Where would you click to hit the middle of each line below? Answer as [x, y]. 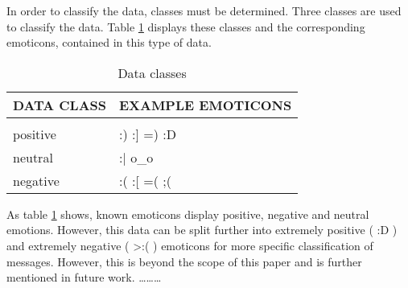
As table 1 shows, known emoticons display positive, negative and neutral [188, 214]
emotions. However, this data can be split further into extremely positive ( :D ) [202, 230]
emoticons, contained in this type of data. [109, 42]
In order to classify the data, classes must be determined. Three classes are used [204, 10]
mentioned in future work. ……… [84, 277]
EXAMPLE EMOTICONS [205, 105]
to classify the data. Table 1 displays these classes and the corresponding [186, 26]
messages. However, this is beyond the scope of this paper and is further [184, 261]
